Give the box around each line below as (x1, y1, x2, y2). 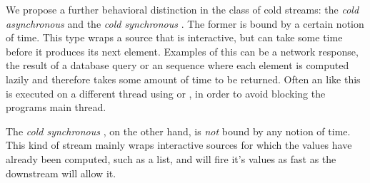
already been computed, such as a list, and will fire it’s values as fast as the (6, 151, 336, 166)
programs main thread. (6, 100, 106, 115)
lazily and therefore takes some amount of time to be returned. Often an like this (6, 71, 361, 86)
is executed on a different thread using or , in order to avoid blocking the (6, 85, 326, 100)
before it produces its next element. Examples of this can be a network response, (6, 43, 359, 58)
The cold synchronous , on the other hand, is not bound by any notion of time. (6, 123, 351, 138)
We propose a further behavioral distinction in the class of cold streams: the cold (6, 2, 359, 16)
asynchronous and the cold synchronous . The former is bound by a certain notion (6, 16, 364, 31)
